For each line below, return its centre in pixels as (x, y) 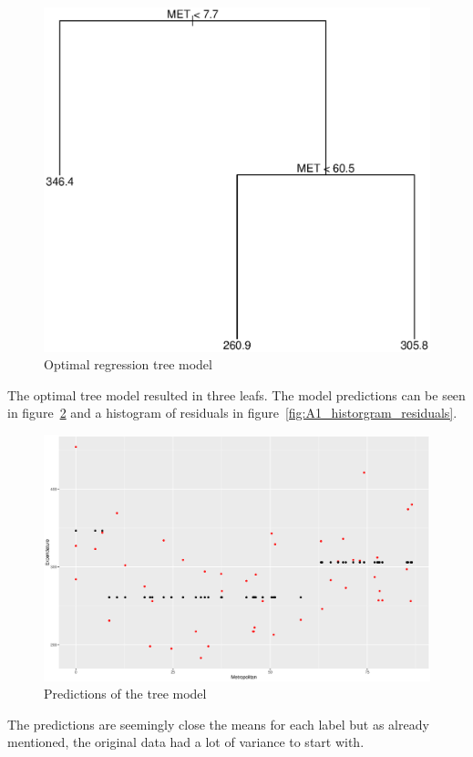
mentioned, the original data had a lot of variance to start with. (186, 742)
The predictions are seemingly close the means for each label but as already (218, 724)
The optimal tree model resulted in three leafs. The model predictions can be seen (236, 394)
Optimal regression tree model (128, 364)
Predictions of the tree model (125, 694)
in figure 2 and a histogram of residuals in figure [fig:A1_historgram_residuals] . (232, 413)
